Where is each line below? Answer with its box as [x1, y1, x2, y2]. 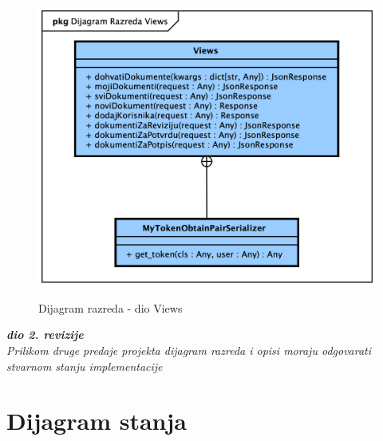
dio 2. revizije [6, 326, 84, 343]
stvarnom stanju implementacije [6, 357, 163, 374]
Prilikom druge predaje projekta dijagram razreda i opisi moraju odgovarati [6, 342, 372, 359]
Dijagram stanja [6, 404, 187, 437]
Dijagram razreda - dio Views [38, 299, 183, 316]
